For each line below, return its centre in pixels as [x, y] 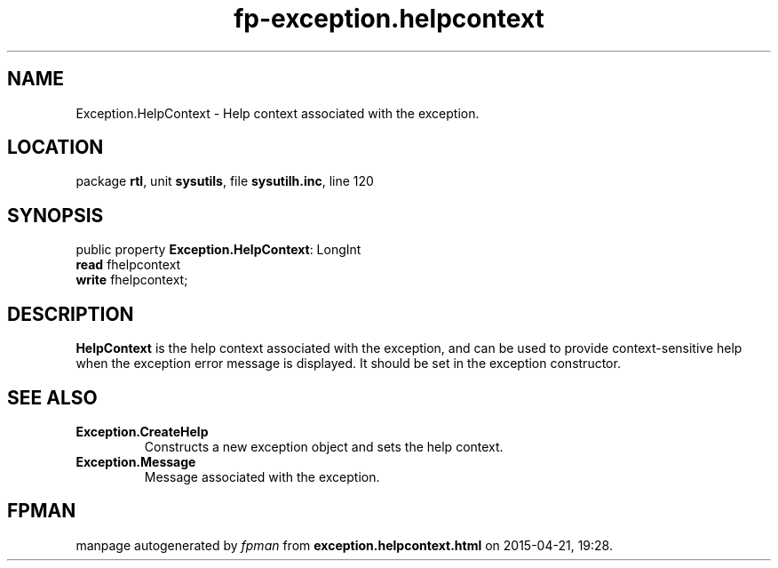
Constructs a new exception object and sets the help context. [324, 446]
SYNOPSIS [56, 215]
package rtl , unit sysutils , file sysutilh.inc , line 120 [225, 181]
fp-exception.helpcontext [389, 19]
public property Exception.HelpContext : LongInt [218, 250]
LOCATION [56, 148]
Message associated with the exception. [262, 476]
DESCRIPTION [71, 314]
